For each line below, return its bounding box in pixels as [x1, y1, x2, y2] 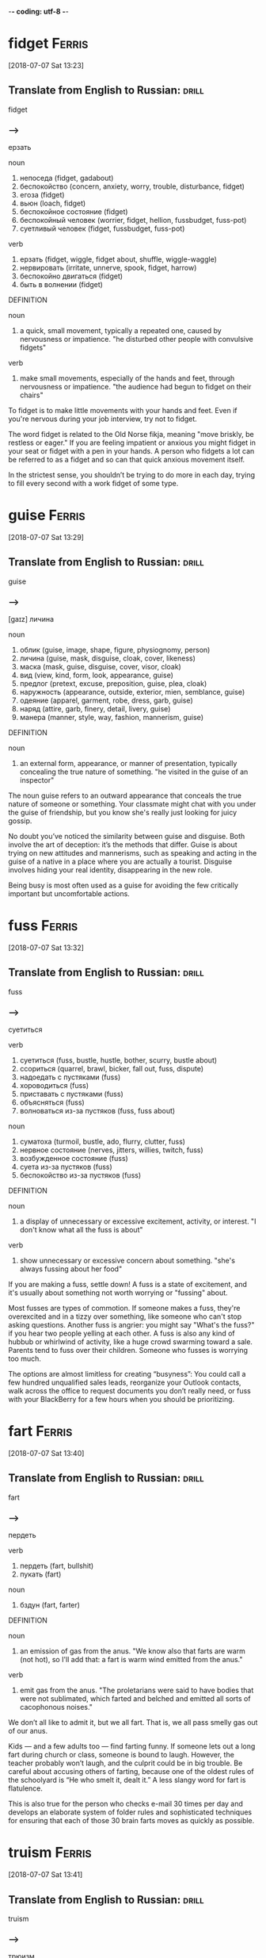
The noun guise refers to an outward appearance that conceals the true [8, 791, 241, 800]
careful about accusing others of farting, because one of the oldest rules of [8, 1767, 255, 1776]
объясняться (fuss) [19, 1098, 85, 1107]
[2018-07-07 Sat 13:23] [8, 60, 85, 70]
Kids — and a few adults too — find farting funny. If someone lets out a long [8, 1742, 256, 1751]
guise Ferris [8, 507, 85, 524]
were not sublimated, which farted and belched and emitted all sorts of [19, 1694, 251, 1703]
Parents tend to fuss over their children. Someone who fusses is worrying [8, 1346, 248, 1355]
